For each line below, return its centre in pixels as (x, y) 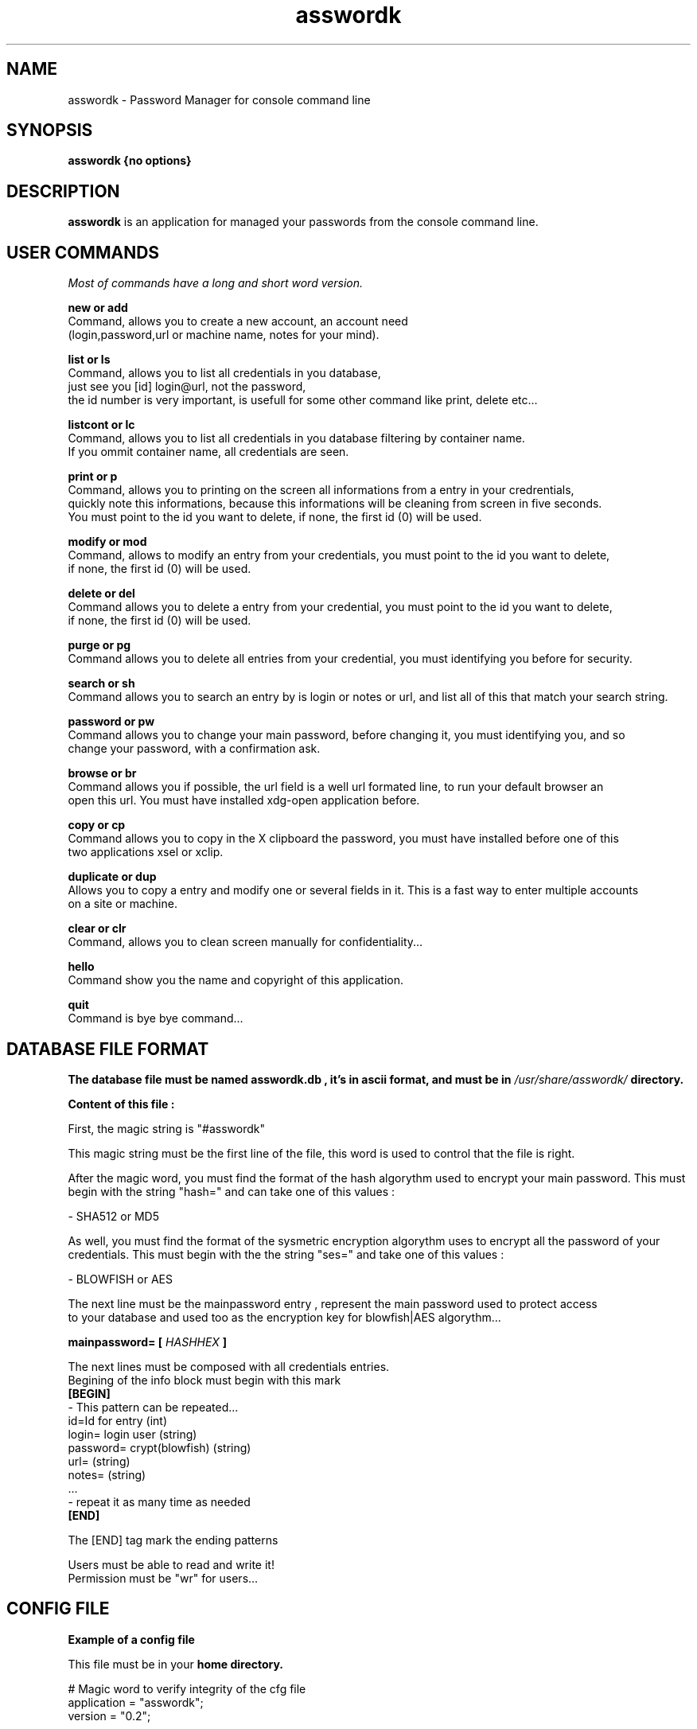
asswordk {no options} (130, 161)
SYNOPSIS (50, 130)
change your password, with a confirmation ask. (194, 749)
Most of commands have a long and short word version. (216, 283)
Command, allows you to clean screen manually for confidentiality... (245, 942)
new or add (98, 308)
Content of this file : (121, 1104)
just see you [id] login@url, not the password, (187, 387)
